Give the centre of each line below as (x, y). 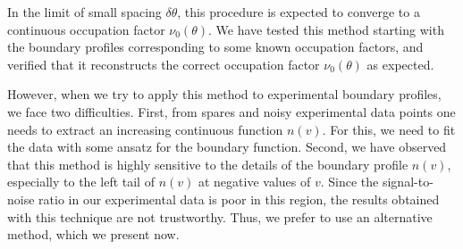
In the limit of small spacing (84, 12)
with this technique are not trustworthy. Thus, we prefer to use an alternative (220, 216)
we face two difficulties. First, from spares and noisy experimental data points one (231, 111)
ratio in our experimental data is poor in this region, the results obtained (239, 199)
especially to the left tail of (81, 182)
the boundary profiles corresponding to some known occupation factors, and (215, 47)
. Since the (349, 182)
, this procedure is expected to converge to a (299, 12)
